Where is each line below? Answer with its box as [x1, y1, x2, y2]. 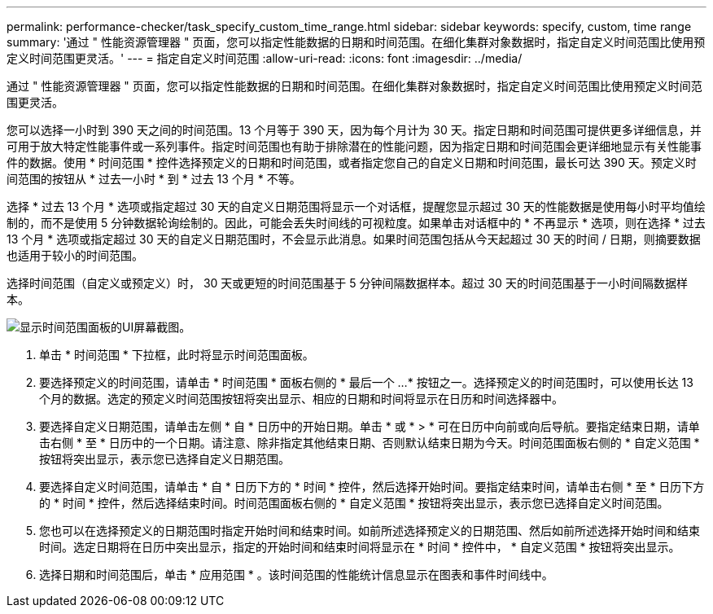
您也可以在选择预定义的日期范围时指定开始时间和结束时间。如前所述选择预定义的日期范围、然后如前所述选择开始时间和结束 [39, 524, 700, 537]
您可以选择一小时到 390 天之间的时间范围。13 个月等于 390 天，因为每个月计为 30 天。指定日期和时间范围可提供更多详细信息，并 [7, 123, 702, 137]
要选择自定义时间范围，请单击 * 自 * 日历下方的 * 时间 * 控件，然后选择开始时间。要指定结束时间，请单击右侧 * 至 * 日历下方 [39, 480, 705, 493]
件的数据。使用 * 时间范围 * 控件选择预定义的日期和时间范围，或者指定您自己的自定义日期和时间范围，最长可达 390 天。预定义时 [7, 156, 697, 169]
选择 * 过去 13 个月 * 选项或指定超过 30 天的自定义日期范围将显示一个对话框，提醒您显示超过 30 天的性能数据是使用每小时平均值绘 [7, 200, 706, 213]
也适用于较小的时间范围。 [7, 248, 143, 262]
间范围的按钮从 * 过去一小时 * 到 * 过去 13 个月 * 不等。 [7, 172, 301, 186]
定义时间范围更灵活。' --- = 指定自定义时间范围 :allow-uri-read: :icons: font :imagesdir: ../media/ [7, 51, 523, 65]
